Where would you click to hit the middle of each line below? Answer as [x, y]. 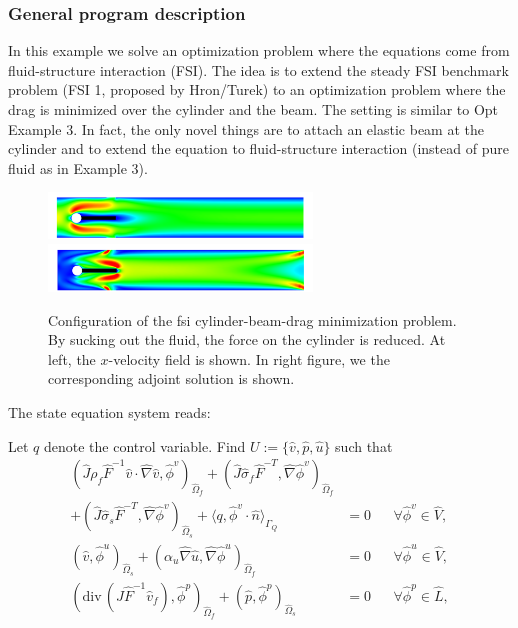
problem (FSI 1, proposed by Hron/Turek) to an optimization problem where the [257, 89]
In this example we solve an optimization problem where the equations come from [259, 50]
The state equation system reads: [109, 412]
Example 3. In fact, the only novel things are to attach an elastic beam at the [246, 128]
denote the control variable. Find [144, 445]
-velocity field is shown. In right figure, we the [249, 358]
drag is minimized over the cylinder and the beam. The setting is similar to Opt [253, 109]
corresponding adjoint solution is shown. [171, 378]
